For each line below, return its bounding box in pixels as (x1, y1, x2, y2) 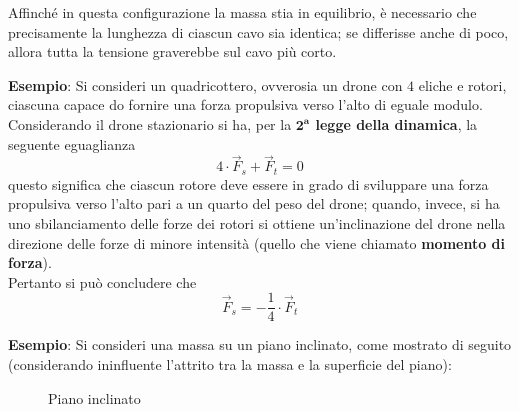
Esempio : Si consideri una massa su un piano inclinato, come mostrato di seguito (8, 334, 512, 355)
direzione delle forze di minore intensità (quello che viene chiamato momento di (8, 232, 506, 253)
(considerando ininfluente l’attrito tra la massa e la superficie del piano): (8, 354, 452, 375)
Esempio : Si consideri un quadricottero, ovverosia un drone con (8, 74, 403, 95)
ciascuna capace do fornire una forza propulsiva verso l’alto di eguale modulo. (8, 94, 483, 115)
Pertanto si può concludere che (8, 271, 197, 292)
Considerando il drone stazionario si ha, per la (8, 113, 292, 134)
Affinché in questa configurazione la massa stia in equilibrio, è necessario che (8, 2, 477, 22)
